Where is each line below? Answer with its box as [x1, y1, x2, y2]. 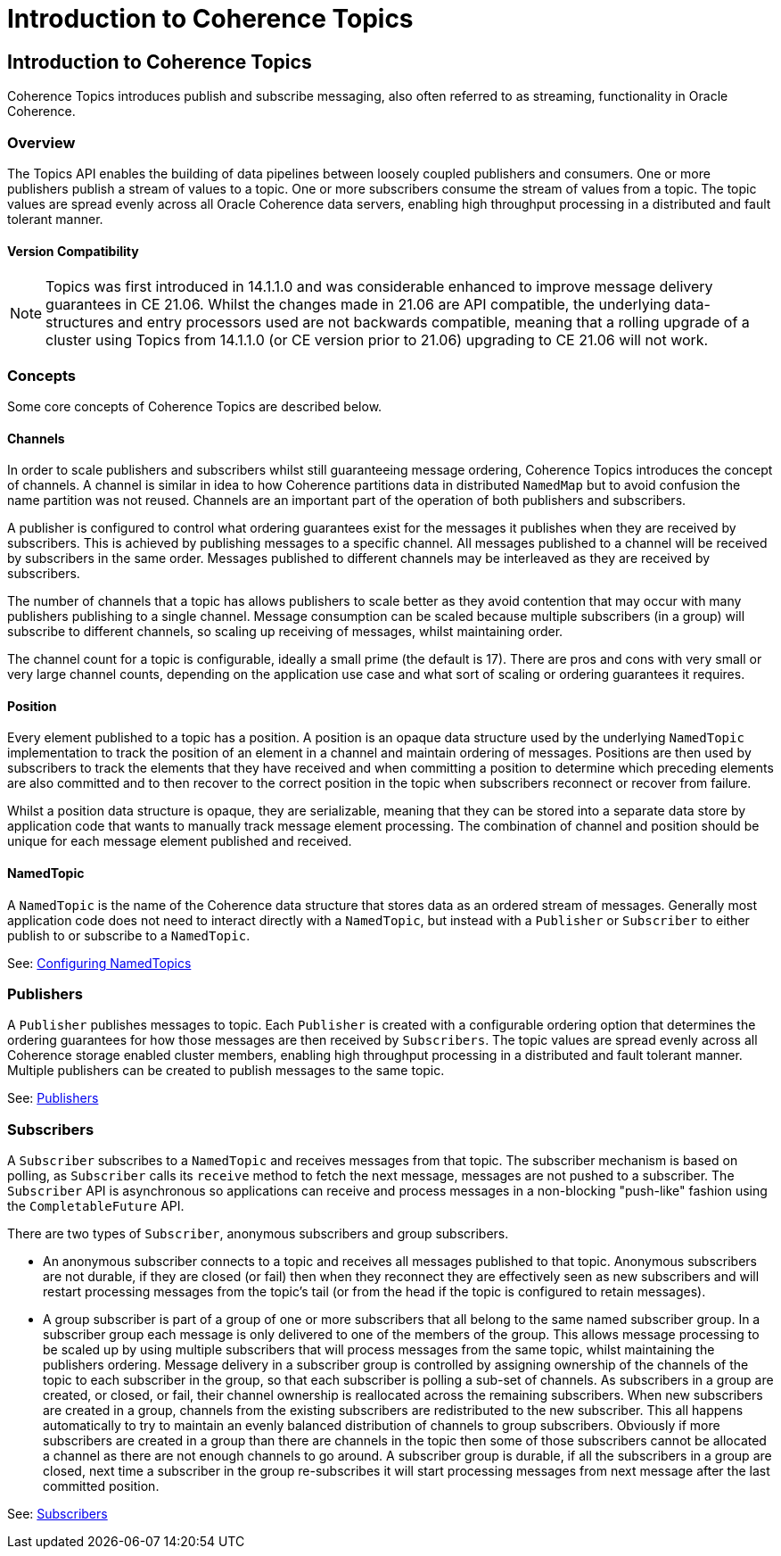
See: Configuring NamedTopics [7, 955, 192, 971]
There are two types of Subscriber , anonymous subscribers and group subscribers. [7, 1226, 509, 1242]
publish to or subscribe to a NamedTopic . [7, 927, 251, 943]
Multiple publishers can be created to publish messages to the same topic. [7, 1063, 445, 1079]
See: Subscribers [7, 1506, 108, 1522]
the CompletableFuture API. [7, 1198, 185, 1214]
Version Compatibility [7, 243, 139, 259]
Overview [7, 133, 76, 152]
